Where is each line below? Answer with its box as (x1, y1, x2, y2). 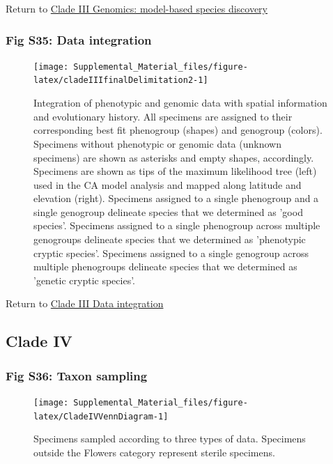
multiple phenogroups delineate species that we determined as (33, 259, 297, 274)
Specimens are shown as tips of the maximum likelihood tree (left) (33, 164, 317, 178)
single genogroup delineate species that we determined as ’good (33, 204, 303, 219)
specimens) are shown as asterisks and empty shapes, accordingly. (33, 150, 314, 164)
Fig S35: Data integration (6, 31, 152, 48)
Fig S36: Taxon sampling (6, 366, 148, 384)
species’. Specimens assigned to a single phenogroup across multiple (33, 218, 320, 233)
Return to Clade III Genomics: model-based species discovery (6, 1, 268, 15)
